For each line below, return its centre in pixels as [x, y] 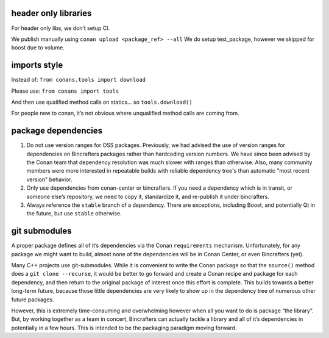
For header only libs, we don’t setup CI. [60, 28]
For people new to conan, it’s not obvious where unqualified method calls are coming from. [126, 113]
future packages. [33, 300]
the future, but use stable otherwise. [74, 214]
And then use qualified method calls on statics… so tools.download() [102, 102]
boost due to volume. [38, 48]
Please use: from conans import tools [65, 91]
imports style [37, 65]
